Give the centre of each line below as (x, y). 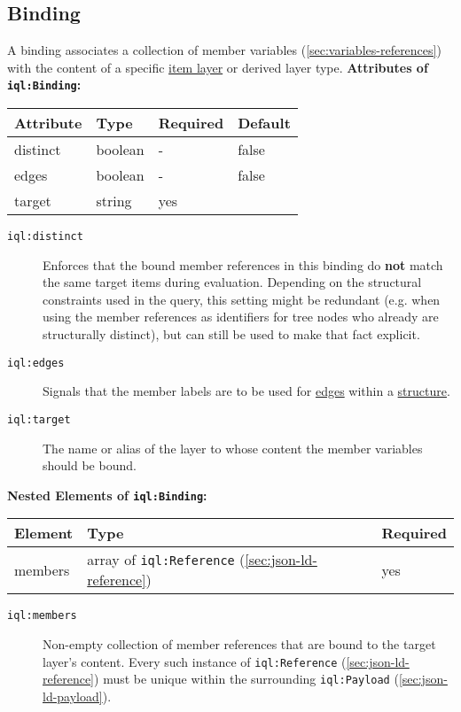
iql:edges (36, 363)
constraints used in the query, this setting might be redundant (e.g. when (242, 299)
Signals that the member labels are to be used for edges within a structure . (246, 391)
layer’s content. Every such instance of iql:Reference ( (195, 661)
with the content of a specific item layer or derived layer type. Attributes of (218, 67)
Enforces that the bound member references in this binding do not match (243, 264)
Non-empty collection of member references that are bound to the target (239, 644)
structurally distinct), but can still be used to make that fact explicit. (231, 334)
